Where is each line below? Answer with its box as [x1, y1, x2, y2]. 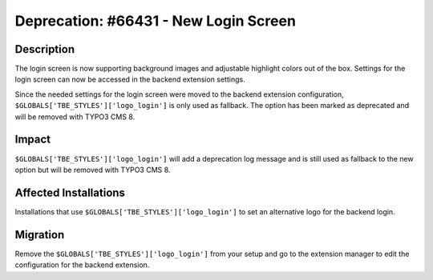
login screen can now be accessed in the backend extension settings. [14, 74, 245, 84]
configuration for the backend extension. [14, 260, 150, 270]
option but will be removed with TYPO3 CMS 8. [14, 165, 171, 174]
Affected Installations [14, 186, 126, 199]
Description [14, 42, 75, 56]
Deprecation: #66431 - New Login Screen [14, 12, 297, 30]
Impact [14, 133, 51, 146]
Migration [14, 228, 65, 242]
